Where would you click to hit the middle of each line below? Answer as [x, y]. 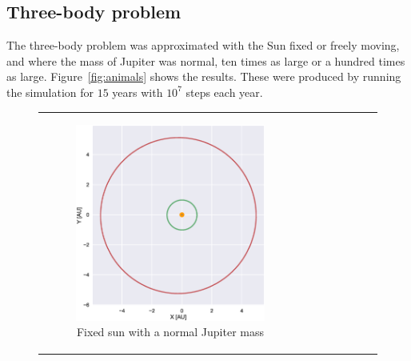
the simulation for [50, 92]
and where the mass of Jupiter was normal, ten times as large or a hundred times [206, 60]
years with [138, 92]
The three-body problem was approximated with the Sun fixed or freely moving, [203, 45]
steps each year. [224, 92]
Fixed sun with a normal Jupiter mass [170, 332]
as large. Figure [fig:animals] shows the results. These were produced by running [204, 76]
